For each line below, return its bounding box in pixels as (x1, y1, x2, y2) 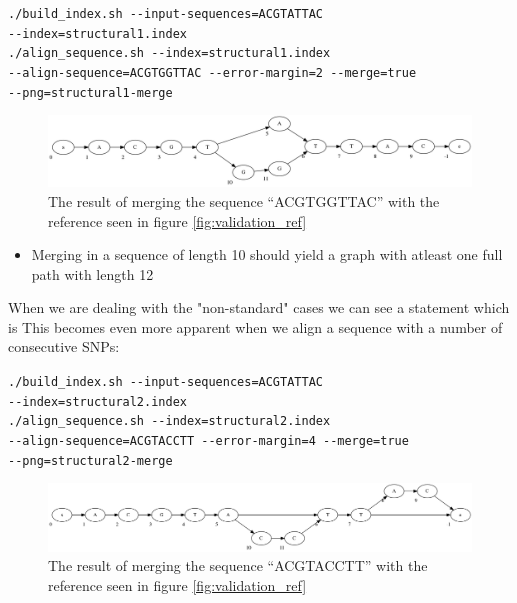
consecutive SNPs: (8, 336, 120, 357)
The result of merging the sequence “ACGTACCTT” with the (48, 555, 428, 576)
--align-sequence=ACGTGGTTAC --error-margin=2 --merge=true (8, 65, 417, 80)
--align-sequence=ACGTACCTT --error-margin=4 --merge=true (8, 434, 409, 449)
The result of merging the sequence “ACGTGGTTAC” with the (48, 190, 440, 211)
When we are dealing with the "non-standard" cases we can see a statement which (8, 297, 510, 318)
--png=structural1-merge (8, 85, 173, 100)
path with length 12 (31, 263, 154, 284)
